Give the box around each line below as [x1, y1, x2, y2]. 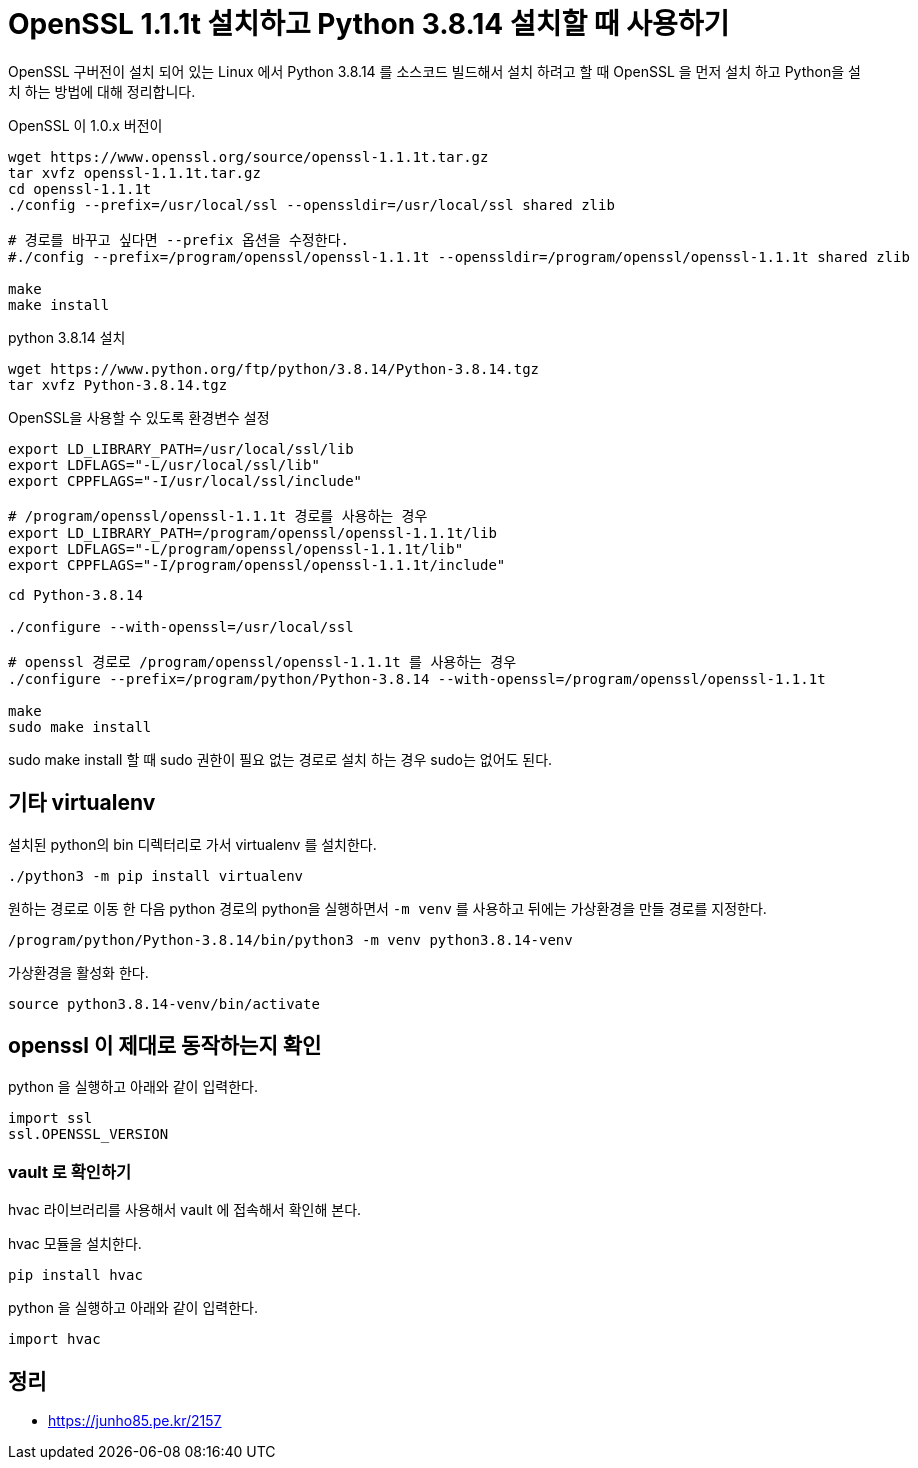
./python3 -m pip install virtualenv [8, 867, 304, 884]
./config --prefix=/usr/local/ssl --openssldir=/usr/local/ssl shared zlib [8, 196, 615, 213]
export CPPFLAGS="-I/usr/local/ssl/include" [8, 472, 363, 489]
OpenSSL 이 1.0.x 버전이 [8, 116, 163, 134]
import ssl [8, 1110, 93, 1127]
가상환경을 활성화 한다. [8, 963, 149, 981]
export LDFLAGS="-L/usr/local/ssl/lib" [8, 456, 320, 473]
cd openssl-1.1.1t [8, 180, 152, 197]
